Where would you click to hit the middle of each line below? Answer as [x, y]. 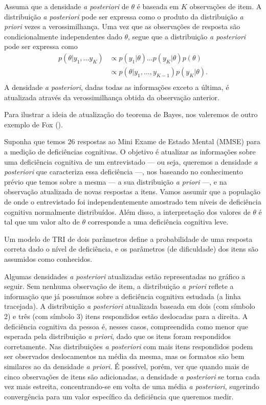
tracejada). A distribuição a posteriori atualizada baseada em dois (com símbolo [130, 306]
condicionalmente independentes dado [63, 36]
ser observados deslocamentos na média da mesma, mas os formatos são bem [124, 356]
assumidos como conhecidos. [48, 258]
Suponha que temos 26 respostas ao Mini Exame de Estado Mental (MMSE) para [132, 141]
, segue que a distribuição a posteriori [187, 36]
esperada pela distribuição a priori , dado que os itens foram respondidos [118, 336]
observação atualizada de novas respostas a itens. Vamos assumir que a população [132, 192]
